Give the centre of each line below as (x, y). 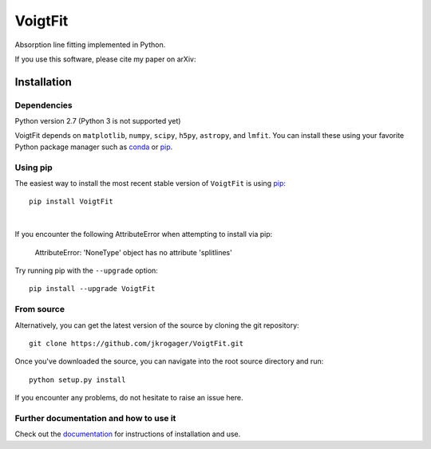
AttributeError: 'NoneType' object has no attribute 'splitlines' (134, 252)
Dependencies (44, 105)
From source (40, 309)
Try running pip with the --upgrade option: (87, 270)
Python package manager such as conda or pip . (94, 147)
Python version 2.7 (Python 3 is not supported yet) (98, 121)
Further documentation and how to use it (95, 418)
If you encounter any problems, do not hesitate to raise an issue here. (129, 398)
